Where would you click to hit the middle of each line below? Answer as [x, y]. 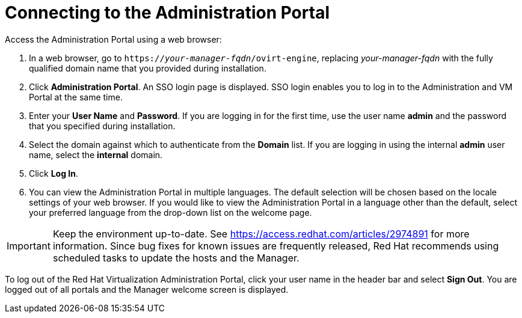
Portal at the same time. [76, 97]
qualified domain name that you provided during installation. [148, 68]
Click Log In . [54, 173]
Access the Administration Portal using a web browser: [113, 39]
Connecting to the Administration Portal [167, 13]
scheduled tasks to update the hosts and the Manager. [176, 258]
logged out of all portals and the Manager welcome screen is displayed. [147, 289]
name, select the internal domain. [96, 154]
